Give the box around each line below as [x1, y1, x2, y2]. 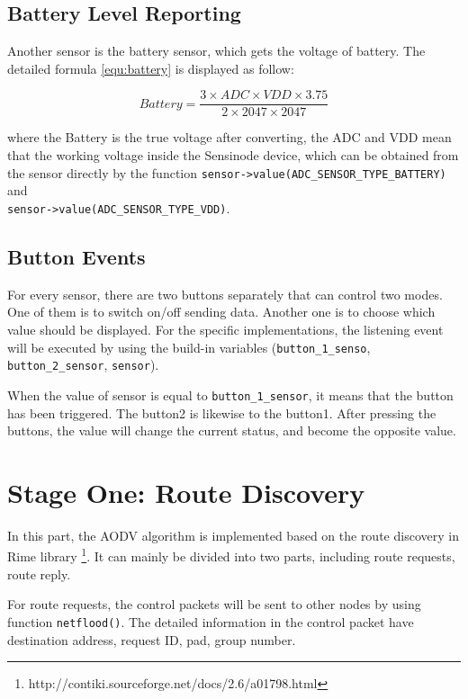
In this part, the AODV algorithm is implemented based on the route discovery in [7, 525, 459, 544]
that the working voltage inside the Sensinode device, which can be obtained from [7, 146, 459, 165]
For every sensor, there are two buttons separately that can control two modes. [7, 284, 443, 303]
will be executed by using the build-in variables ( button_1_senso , [7, 337, 371, 356]
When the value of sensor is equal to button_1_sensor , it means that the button [7, 385, 454, 404]
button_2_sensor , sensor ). [7, 355, 159, 374]
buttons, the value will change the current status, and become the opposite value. [7, 421, 456, 440]
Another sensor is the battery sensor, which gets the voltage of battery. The [7, 41, 426, 60]
